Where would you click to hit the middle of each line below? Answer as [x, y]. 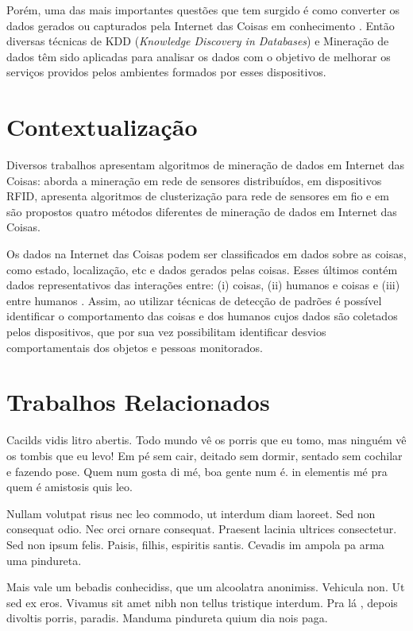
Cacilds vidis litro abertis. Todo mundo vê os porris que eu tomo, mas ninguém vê [206, 440]
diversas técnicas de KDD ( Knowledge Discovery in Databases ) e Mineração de [198, 41]
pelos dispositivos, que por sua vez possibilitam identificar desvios [166, 332]
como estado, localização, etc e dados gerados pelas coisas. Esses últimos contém [202, 269]
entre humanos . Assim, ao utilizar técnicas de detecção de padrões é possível [194, 300]
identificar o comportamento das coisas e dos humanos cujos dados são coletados [202, 316]
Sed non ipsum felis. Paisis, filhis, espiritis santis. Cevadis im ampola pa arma [195, 544]
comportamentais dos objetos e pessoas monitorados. [135, 347]
